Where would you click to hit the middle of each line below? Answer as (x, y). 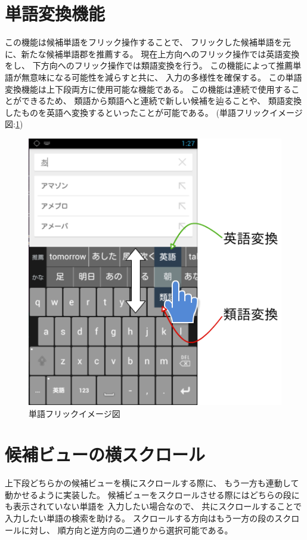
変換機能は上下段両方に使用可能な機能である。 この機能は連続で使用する (148, 89)
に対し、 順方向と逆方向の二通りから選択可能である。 (127, 530)
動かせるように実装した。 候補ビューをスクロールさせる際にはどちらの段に (152, 494)
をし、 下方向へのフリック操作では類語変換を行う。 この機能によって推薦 (149, 65)
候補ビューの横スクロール (105, 454)
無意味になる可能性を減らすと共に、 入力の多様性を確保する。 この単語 (162, 77)
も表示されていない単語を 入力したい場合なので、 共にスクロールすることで (153, 506)
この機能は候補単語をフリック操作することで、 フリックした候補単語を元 (148, 42)
